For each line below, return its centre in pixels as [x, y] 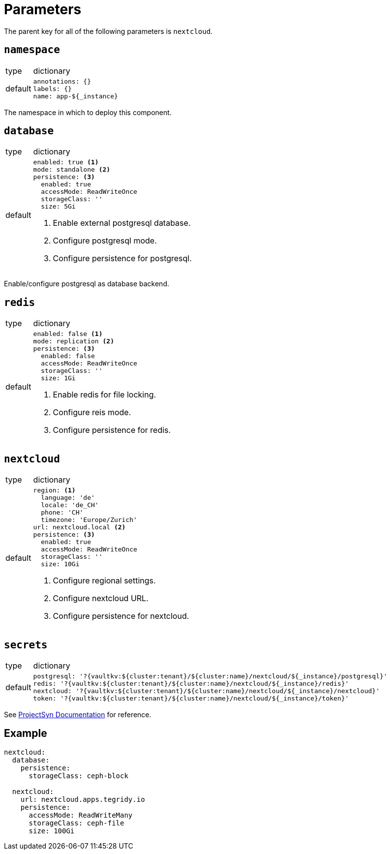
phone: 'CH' [62, 513]
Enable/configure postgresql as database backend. [87, 284]
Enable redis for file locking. [105, 395]
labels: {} [52, 89]
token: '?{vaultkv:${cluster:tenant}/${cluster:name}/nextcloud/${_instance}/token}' [191, 698]
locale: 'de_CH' [70, 505]
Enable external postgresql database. [122, 223]
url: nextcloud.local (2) [79, 527]
